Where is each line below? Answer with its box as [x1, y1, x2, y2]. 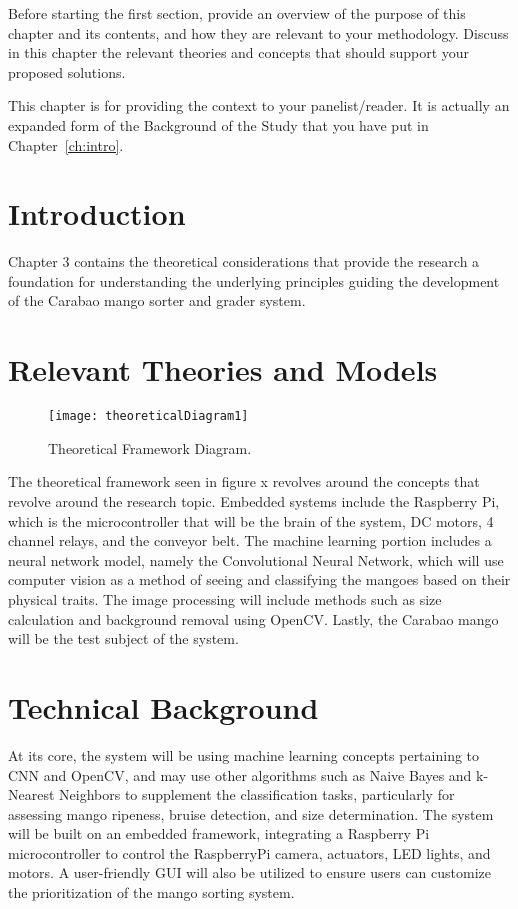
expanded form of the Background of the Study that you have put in [8, 114, 429, 135]
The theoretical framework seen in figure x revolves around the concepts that [8, 471, 480, 492]
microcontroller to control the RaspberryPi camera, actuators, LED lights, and [8, 842, 491, 863]
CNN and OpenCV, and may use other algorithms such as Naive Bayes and [8, 764, 472, 785]
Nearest [8, 784, 55, 805]
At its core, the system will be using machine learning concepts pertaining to [8, 744, 480, 765]
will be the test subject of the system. [8, 628, 239, 649]
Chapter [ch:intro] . [8, 134, 124, 155]
